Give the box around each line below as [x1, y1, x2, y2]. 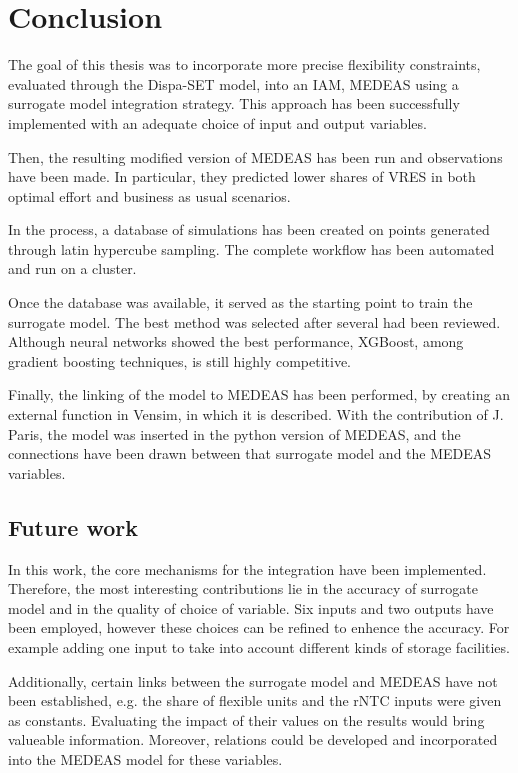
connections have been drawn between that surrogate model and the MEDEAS [8, 443, 492, 464]
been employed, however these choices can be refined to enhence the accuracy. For [8, 617, 510, 638]
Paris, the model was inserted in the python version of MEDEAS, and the [8, 423, 461, 444]
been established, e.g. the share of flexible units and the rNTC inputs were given [8, 690, 502, 711]
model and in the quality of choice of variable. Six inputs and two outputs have [8, 597, 494, 618]
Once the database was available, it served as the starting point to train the [8, 292, 473, 313]
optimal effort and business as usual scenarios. [8, 185, 291, 206]
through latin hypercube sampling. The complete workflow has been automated [8, 238, 495, 259]
